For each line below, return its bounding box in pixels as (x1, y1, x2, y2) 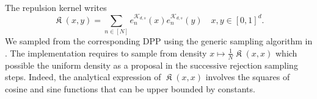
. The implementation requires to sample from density (5, 46, 207, 59)
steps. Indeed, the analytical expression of (5, 70, 161, 83)
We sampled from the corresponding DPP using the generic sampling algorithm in (5, 35, 313, 47)
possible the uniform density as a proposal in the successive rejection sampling (5, 58, 298, 71)
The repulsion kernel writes (5, 1, 107, 13)
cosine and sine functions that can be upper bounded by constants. (5, 82, 255, 95)
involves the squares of (205, 70, 290, 83)
